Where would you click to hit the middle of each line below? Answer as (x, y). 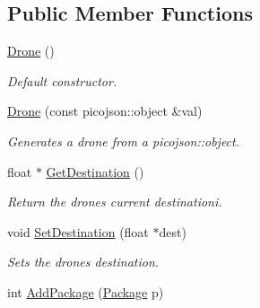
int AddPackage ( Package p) (86, 291)
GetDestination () (95, 171)
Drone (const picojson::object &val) (105, 111)
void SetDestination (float (78, 231)
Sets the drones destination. (83, 262)
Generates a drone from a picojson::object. (123, 141)
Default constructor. (62, 80)
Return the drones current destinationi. (115, 202)
